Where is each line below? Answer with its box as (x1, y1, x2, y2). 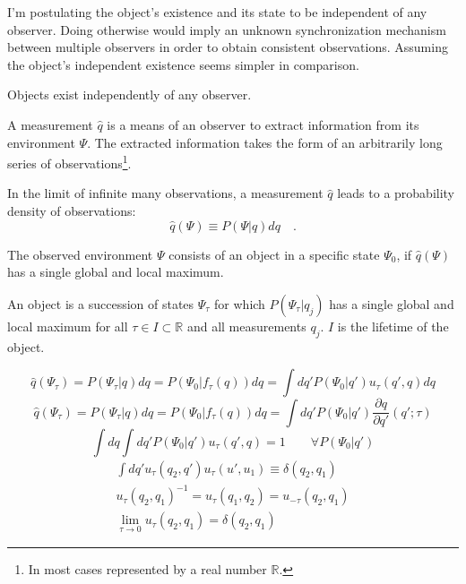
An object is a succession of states (7, 294, 194, 313)
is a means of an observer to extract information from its (107, 115, 419, 133)
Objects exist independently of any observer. (7, 85, 252, 104)
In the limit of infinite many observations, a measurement (7, 184, 324, 202)
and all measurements (186, 316, 306, 335)
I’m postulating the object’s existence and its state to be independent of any (7, 3, 427, 21)
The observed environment (7, 245, 153, 263)
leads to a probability (337, 184, 455, 202)
